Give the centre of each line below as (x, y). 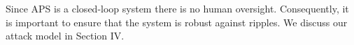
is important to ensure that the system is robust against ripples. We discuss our (177, 22)
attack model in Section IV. (65, 36)
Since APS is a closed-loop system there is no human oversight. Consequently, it (177, 8)
